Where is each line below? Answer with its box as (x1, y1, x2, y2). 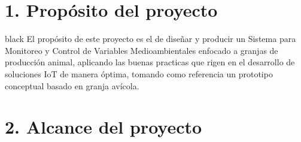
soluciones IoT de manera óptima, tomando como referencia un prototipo (5, 67, 273, 80)
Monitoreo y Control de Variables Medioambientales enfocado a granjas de (5, 44, 278, 56)
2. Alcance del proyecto (5, 114, 202, 139)
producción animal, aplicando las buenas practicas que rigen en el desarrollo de (5, 56, 295, 68)
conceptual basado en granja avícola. (5, 79, 139, 92)
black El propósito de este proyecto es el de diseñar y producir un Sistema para (5, 32, 296, 45)
